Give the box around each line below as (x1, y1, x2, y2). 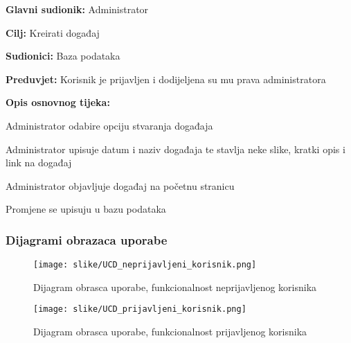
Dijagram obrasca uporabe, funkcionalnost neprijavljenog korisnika (33, 279, 317, 294)
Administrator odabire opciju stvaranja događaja (6, 118, 213, 132)
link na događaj (6, 155, 72, 170)
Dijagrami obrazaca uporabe (6, 231, 168, 248)
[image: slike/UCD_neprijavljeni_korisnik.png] (33, 260, 257, 270)
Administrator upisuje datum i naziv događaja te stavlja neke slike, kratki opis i (6, 141, 345, 156)
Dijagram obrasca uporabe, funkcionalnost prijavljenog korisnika (33, 324, 307, 339)
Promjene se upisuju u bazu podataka (6, 202, 166, 216)
